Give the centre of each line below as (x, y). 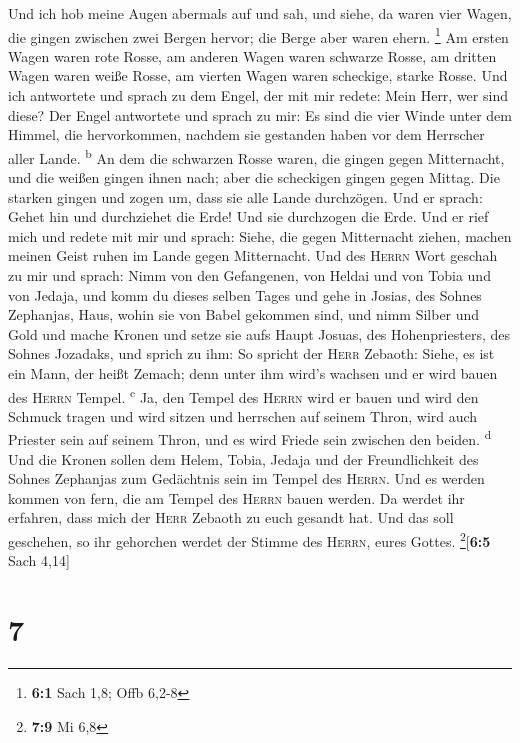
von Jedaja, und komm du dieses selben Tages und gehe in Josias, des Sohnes (245, 294)
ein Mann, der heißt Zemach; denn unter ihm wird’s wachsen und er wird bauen (253, 373)
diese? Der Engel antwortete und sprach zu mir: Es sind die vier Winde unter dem (260, 114)
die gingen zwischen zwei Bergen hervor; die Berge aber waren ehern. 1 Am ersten (258, 35)
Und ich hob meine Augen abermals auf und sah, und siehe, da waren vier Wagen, (260, 13)
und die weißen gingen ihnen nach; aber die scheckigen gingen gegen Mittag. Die (254, 177)
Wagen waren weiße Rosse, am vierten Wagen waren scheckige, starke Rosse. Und (258, 75)
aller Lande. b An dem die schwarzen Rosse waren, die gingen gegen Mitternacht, (256, 156)
